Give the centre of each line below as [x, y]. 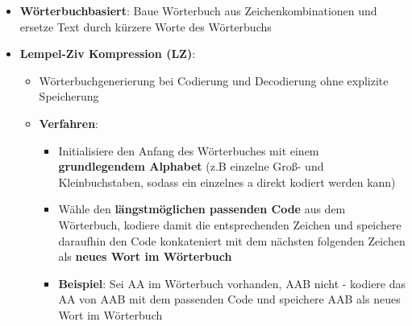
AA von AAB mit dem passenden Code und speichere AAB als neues [229, 299]
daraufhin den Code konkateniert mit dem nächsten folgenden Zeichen [232, 240]
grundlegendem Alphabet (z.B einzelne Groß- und [191, 166]
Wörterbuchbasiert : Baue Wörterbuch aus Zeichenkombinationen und [198, 10]
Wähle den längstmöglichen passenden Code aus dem [202, 209]
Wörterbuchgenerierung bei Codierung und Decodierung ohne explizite [214, 80]
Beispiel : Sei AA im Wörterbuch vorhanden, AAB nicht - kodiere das [232, 283]
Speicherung [69, 96]
